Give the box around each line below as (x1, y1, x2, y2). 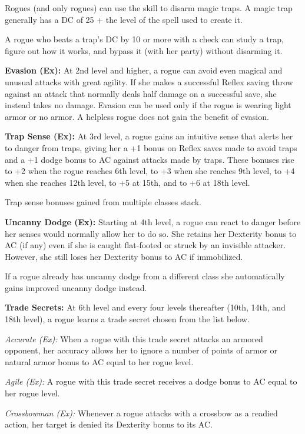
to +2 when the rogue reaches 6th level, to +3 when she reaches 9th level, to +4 (5, 165, 295, 177)
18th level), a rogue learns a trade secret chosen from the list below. (5, 313, 250, 325)
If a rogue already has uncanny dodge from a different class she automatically (5, 270, 285, 282)
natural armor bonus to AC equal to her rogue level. (5, 355, 194, 368)
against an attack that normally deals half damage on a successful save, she (5, 87, 277, 99)
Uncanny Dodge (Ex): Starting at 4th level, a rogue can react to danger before (5, 215, 301, 228)
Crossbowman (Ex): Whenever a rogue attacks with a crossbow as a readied (5, 406, 278, 419)
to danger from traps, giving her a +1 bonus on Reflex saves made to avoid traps (5, 141, 297, 153)
